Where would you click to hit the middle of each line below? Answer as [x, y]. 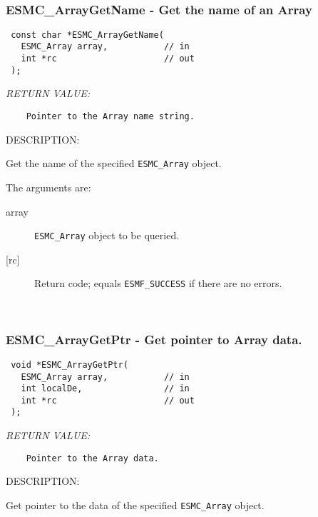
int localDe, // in [105, 389]
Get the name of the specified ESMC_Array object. [114, 163]
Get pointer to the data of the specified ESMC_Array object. [135, 505]
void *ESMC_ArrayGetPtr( [70, 365]
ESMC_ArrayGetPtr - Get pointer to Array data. [154, 339]
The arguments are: [48, 187]
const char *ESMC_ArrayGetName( [87, 35]
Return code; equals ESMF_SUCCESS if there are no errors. [158, 283]
